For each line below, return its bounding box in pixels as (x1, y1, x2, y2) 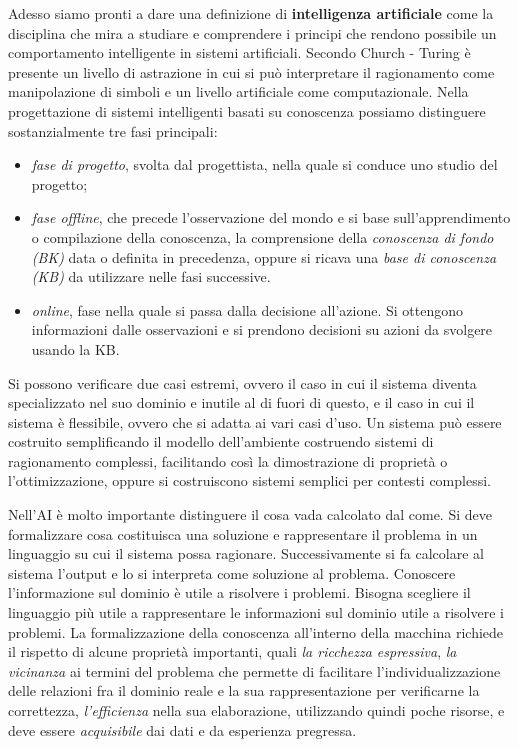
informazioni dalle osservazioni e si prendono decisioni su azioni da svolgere (31, 319, 493, 340)
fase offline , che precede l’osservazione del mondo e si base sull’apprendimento (31, 207, 511, 228)
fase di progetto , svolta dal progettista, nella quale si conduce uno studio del (31, 154, 498, 175)
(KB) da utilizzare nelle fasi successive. (31, 266, 271, 287)
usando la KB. (31, 338, 120, 359)
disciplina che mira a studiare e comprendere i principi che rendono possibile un (8, 22, 497, 43)
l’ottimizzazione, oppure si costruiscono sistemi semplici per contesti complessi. (8, 470, 491, 491)
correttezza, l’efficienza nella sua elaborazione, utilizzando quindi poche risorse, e (8, 700, 505, 720)
